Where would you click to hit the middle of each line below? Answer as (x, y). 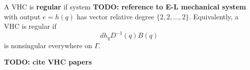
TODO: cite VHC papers (48, 62)
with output (22, 16)
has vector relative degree (116, 16)
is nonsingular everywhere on (48, 45)
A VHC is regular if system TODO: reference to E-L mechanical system (125, 6)
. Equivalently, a (214, 16)
